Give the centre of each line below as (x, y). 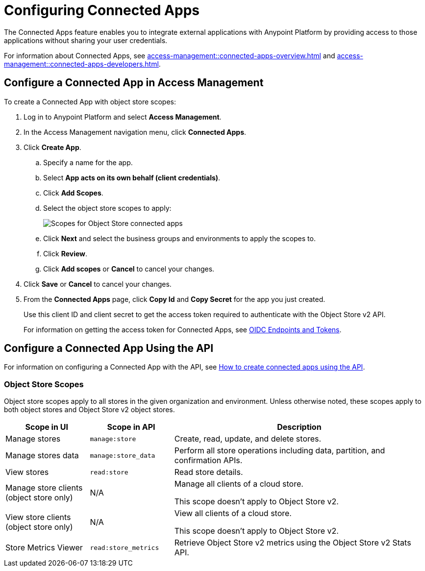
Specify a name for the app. (88, 162)
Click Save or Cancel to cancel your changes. (98, 284)
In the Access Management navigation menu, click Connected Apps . (135, 132)
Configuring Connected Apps (102, 10)
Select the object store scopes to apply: (107, 208)
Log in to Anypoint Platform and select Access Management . (123, 117)
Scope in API (131, 427)
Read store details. (209, 472)
